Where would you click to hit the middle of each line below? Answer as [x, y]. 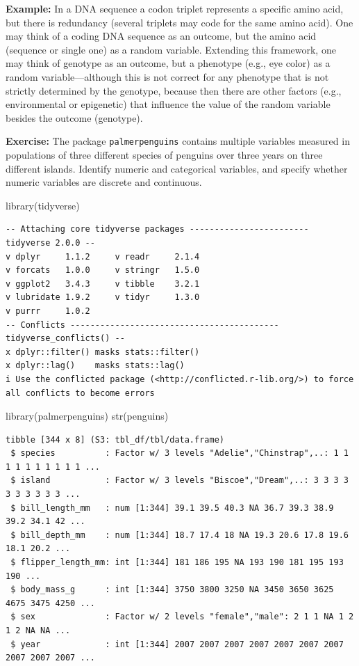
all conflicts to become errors [80, 393]
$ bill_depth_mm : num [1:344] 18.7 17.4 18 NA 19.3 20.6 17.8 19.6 [179, 535]
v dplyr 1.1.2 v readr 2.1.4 [103, 256]
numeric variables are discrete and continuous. [104, 182]
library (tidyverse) [43, 205]
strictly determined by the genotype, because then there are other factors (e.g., [174, 90]
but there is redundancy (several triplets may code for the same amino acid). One [179, 22]
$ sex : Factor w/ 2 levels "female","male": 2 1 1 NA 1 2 [182, 617]
